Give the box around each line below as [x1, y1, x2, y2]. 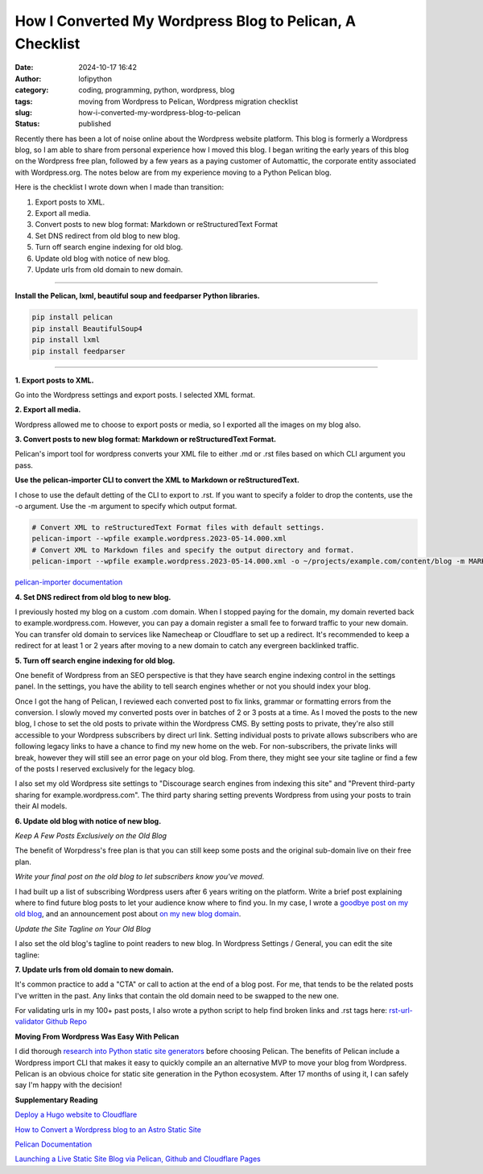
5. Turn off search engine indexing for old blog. [14, 655, 175, 665]
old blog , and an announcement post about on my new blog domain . [14, 909, 242, 919]
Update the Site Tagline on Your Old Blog [14, 924, 151, 933]
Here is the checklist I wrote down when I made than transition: [14, 182, 225, 192]
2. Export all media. [14, 405, 81, 415]
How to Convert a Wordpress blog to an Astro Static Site [14, 1124, 201, 1135]
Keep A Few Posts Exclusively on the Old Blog [14, 830, 167, 841]
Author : [14, 73, 42, 84]
